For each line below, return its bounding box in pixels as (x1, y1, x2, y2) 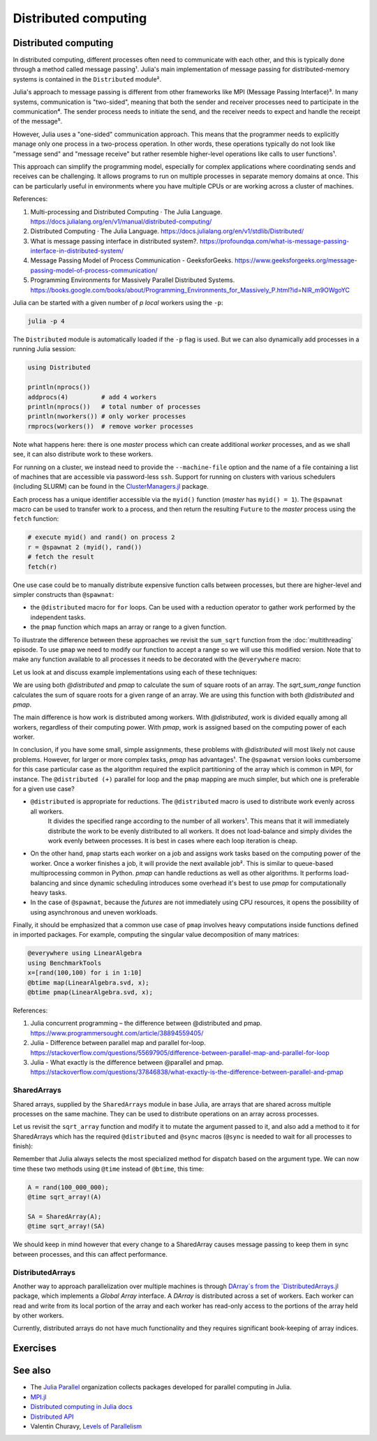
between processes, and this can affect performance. (13, 1250, 168, 1258)
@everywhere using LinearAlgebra (27, 949, 142, 957)
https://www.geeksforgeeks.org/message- (234, 256, 357, 265)
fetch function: (13, 515, 59, 523)
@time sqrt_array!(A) (27, 1193, 102, 1201)
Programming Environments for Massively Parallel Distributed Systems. (30, 276, 235, 284)
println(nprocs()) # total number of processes (27, 402, 201, 411)
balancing (30, 878, 59, 887)
